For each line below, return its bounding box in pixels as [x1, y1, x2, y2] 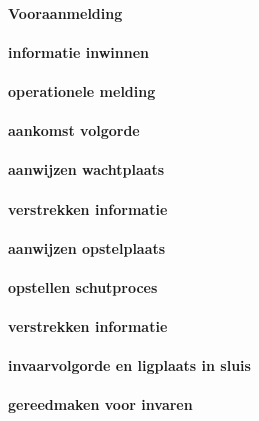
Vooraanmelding [8, 2, 123, 23]
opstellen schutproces [8, 276, 158, 297]
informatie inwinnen [8, 41, 149, 62]
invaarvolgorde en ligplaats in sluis [8, 355, 251, 376]
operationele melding [8, 80, 156, 101]
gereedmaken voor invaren [8, 394, 193, 415]
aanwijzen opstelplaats [8, 237, 166, 258]
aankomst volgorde [8, 120, 140, 141]
